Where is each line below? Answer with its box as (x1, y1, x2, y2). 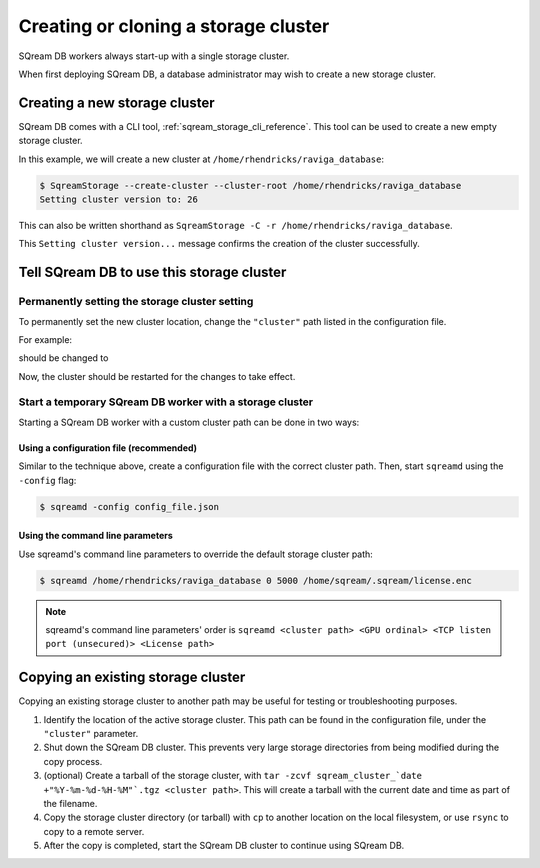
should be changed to (18, 352, 109, 364)
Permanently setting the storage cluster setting (18, 295, 254, 309)
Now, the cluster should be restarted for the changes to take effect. (18, 370, 296, 382)
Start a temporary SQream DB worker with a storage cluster (18, 395, 314, 409)
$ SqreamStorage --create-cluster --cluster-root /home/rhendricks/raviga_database (39, 180, 462, 191)
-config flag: (18, 474, 77, 486)
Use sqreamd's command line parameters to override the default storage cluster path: (18, 548, 374, 560)
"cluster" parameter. (43, 728, 139, 740)
